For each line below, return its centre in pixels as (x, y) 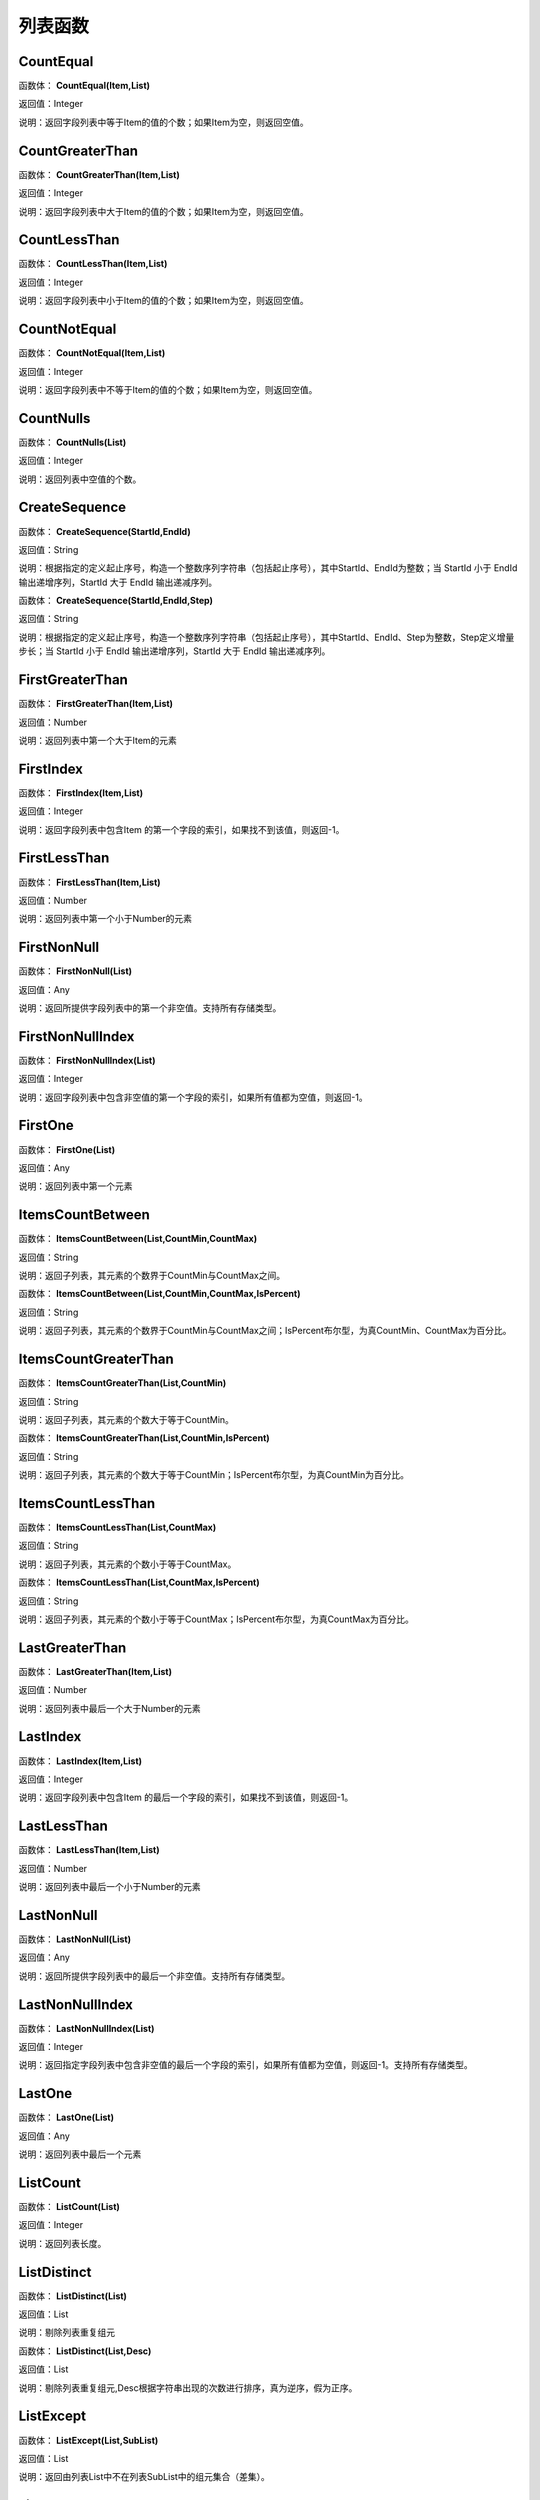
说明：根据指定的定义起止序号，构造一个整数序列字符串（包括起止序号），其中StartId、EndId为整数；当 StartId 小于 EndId (268, 568)
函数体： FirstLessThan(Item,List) (89, 882)
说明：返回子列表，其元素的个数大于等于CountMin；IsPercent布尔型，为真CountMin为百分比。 (214, 1475)
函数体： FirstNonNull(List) (75, 971)
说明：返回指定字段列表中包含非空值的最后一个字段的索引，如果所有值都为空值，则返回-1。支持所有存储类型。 (246, 2065)
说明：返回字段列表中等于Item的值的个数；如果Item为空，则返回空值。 (163, 122)
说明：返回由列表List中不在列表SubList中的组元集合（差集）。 (144, 2477)
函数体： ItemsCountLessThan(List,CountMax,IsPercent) (139, 1582)
